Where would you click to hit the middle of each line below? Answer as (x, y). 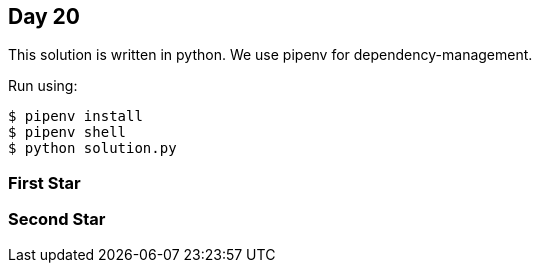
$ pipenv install (75, 116)
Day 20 (44, 16)
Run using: (43, 86)
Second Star (57, 219)
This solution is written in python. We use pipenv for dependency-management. (270, 55)
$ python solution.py (92, 148)
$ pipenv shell (67, 132)
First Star (44, 182)
